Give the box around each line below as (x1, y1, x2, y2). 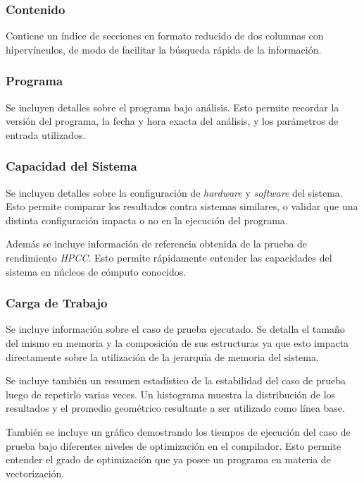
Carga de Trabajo (6, 294, 108, 312)
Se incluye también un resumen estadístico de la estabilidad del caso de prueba (6, 373, 346, 388)
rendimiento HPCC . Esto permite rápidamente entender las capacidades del (6, 250, 332, 264)
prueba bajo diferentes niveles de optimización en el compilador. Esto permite (6, 438, 341, 453)
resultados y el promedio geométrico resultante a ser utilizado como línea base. (6, 401, 345, 415)
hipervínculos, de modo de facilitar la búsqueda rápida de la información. (6, 42, 322, 56)
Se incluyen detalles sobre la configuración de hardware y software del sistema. (6, 185, 343, 200)
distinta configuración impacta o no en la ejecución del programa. (6, 212, 288, 227)
